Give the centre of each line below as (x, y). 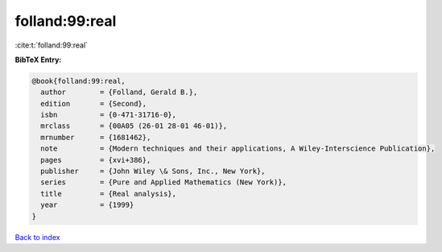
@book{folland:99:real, (79, 81)
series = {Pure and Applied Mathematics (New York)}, (164, 182)
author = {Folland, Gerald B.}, (119, 92)
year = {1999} (87, 205)
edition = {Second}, (94, 103)
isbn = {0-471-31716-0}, (109, 115)
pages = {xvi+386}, (96, 160)
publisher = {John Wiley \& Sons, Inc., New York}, (153, 171)
